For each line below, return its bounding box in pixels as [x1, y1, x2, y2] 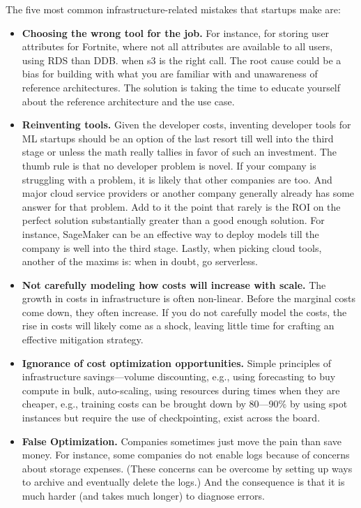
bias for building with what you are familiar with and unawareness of [22, 66, 318, 81]
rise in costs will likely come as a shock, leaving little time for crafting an [22, 318, 335, 333]
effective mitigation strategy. [22, 332, 144, 347]
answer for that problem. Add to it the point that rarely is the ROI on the [22, 199, 341, 214]
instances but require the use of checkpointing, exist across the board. [22, 410, 321, 425]
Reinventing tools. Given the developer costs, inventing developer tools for [22, 117, 351, 132]
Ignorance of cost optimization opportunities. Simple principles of [22, 355, 331, 370]
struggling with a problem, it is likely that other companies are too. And [22, 172, 332, 186]
